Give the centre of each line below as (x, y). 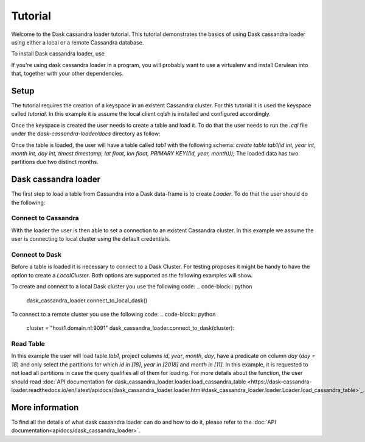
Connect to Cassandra (45, 218)
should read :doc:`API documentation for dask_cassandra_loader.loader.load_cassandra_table (129, 382)
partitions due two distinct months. (55, 162)
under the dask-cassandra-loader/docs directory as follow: (86, 134)
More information (45, 408)
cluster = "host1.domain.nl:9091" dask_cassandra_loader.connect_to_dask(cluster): (130, 328)
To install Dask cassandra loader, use (58, 54)
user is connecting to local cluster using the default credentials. (91, 239)
